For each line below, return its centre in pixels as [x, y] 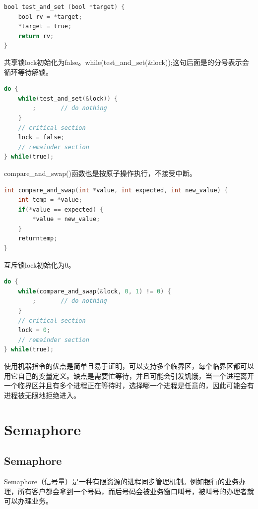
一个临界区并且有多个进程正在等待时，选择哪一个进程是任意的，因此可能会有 [129, 385]
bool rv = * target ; [50, 17]
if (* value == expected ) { [61, 209]
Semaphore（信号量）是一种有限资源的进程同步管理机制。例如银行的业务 [121, 481]
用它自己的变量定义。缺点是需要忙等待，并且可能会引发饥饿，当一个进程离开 [129, 375]
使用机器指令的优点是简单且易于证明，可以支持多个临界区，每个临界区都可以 [129, 366]
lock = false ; [41, 138]
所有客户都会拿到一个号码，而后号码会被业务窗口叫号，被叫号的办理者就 [136, 491]
